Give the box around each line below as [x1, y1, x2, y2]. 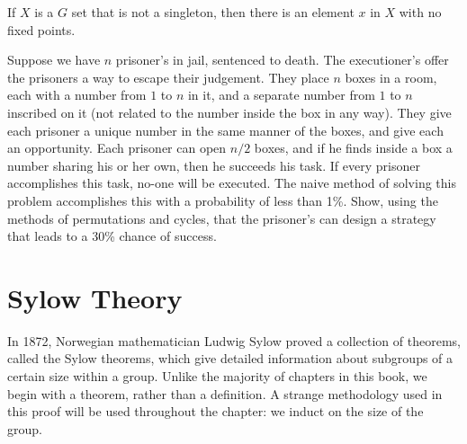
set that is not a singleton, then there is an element [71, 3, 355, 21]
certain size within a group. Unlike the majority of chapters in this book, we [7, 367, 427, 386]
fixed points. [7, 20, 76, 39]
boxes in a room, [345, 67, 437, 86]
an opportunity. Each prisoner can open [7, 138, 227, 157]
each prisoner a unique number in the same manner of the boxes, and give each [7, 120, 444, 139]
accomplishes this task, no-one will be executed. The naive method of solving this [7, 173, 456, 192]
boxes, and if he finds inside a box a [254, 138, 453, 157]
